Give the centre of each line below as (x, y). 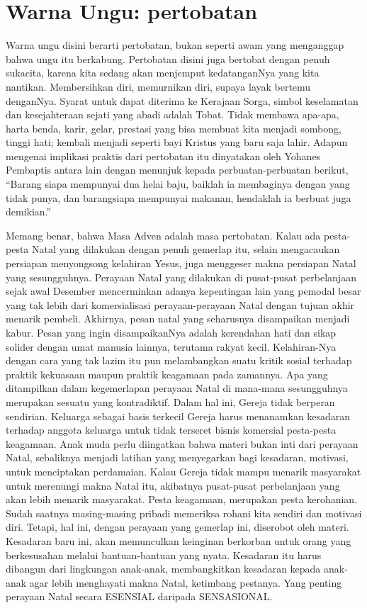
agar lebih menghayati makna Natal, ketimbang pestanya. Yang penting (186, 582)
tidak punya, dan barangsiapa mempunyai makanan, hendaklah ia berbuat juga (179, 197)
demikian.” (29, 212)
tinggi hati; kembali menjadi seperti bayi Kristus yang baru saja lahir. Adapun (177, 142)
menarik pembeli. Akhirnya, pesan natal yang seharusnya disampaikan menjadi (178, 319)
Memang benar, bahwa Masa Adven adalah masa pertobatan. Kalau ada (163, 235)
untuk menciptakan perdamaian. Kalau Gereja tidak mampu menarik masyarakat (183, 471)
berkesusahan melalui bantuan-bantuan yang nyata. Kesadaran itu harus (164, 554)
